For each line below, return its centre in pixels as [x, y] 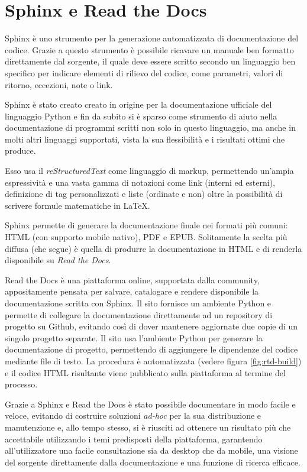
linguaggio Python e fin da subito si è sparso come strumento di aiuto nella [141, 116]
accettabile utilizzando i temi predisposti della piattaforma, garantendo [134, 439]
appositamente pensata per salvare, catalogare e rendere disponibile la [132, 291]
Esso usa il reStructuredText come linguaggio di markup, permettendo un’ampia [149, 171]
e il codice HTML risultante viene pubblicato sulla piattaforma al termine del [145, 372]
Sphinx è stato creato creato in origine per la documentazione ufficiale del [138, 104]
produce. [20, 151]
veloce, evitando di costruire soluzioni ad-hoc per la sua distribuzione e [133, 416]
